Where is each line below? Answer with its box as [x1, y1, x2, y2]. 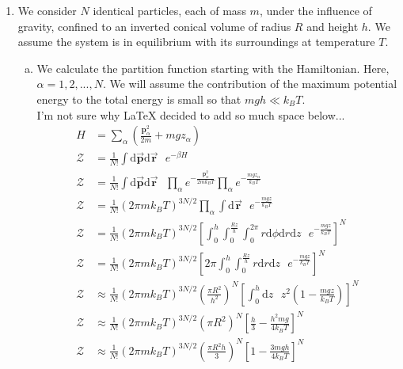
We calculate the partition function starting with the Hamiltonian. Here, [36, 59, 390, 76]
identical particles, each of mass [93, 2, 246, 18]
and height [306, 17, 359, 34]
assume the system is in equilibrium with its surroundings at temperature [17, 33, 375, 50]
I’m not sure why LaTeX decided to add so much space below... [36, 106, 345, 123]
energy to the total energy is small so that [36, 90, 241, 107]
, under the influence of [259, 2, 372, 18]
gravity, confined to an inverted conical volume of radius [17, 17, 291, 34]
